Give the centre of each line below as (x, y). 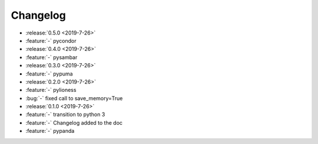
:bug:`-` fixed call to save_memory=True (74, 98)
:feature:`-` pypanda (50, 131)
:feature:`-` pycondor (51, 40)
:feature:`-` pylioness (51, 90)
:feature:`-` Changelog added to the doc (74, 122)
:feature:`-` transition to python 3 (65, 115)
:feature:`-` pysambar (52, 57)
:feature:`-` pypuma (49, 74)
